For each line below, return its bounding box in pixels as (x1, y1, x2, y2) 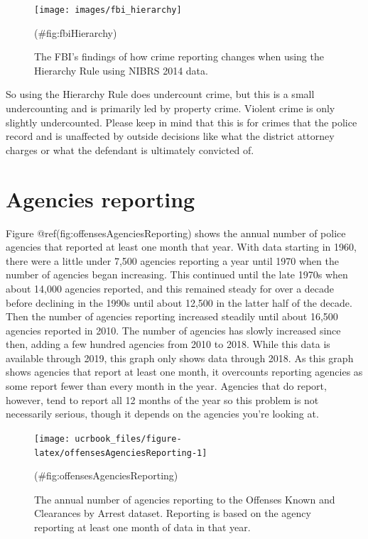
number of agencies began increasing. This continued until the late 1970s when (6, 267, 348, 282)
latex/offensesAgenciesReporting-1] (34, 447, 207, 458)
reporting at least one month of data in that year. (34, 519, 251, 534)
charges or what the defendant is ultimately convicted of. (6, 142, 254, 157)
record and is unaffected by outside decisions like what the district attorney (6, 129, 335, 143)
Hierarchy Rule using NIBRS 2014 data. (34, 62, 208, 77)
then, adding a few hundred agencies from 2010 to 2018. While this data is (6, 337, 330, 352)
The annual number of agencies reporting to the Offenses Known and (34, 491, 335, 506)
